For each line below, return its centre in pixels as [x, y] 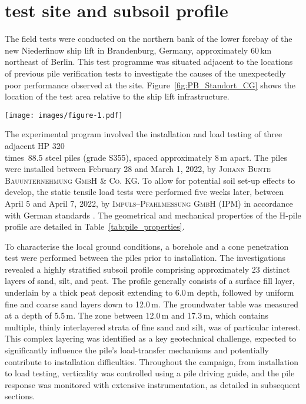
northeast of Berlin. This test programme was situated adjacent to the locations [149, 62]
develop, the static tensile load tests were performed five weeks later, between [144, 192]
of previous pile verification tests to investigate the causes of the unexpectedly [145, 73]
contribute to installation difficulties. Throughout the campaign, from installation [152, 361]
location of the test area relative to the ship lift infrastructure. [117, 96]
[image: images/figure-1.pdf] [64, 115]
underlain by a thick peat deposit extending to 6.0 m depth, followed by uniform [149, 292]
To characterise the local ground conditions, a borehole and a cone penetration [147, 246]
